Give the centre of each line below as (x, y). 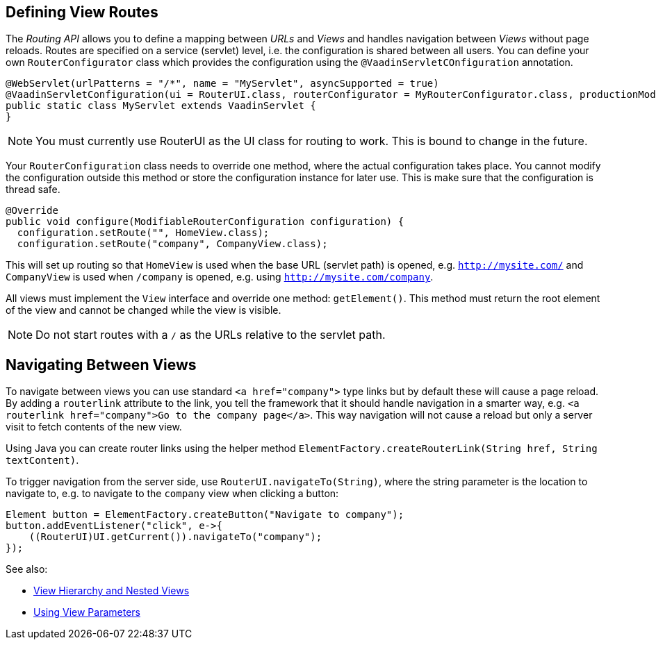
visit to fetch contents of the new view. (94, 427)
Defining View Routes (82, 12)
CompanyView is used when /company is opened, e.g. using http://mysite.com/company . (220, 277)
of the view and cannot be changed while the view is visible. (143, 310)
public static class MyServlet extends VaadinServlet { (161, 106)
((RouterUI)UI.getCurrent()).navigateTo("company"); (175, 537)
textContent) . (42, 460)
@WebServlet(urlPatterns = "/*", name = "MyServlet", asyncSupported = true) (222, 84)
